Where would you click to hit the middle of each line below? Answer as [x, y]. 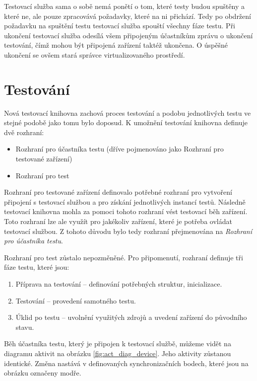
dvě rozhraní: [24, 132]
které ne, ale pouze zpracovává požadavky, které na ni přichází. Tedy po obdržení [128, 16]
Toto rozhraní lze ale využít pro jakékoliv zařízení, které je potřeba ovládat [118, 221]
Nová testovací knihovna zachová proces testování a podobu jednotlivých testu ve [128, 113]
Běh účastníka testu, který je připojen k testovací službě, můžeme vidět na [118, 343]
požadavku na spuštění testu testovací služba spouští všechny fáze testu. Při [120, 26]
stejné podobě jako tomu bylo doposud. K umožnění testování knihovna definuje [126, 122]
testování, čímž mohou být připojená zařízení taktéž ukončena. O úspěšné [116, 45]
